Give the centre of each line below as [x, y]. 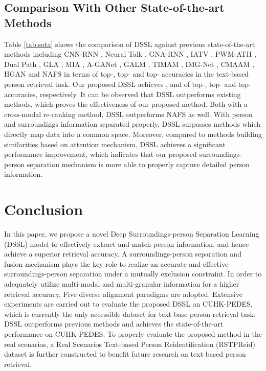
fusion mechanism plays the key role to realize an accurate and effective [116, 263]
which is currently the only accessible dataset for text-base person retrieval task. [130, 314]
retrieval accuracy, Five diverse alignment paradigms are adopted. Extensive [123, 294]
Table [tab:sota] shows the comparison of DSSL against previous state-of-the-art [130, 44]
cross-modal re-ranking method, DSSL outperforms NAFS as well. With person [128, 114]
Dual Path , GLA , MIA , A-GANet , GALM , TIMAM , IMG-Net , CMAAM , [129, 64]
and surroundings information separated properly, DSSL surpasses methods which [132, 124]
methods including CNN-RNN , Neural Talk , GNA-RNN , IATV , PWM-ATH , [130, 54]
